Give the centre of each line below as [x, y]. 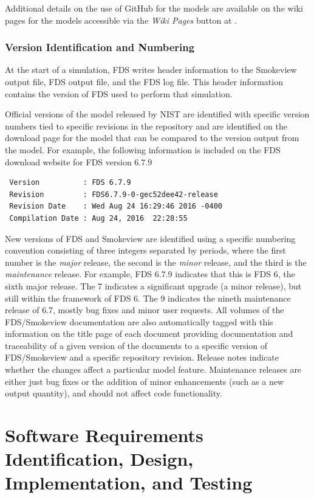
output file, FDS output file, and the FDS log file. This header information [144, 81]
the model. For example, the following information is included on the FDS [143, 149]
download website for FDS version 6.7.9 [79, 161]
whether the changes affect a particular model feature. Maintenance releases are [153, 369]
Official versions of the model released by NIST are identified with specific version [157, 114]
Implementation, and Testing [129, 482]
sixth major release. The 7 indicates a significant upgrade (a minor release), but [153, 285]
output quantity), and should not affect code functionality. [114, 393]
